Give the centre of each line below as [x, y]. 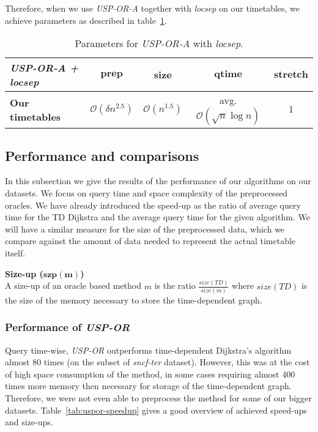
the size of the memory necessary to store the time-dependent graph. [134, 300]
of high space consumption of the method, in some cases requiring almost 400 [150, 374]
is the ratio [175, 285]
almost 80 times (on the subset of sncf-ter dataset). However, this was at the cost [157, 362]
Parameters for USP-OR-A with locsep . [159, 43]
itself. [15, 252]
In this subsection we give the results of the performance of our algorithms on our [158, 181]
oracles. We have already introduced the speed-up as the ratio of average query [153, 205]
